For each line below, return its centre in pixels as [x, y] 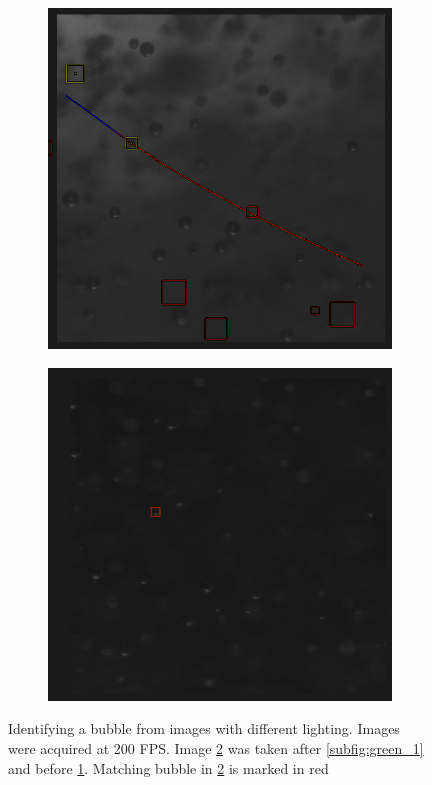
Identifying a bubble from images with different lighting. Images [204, 728]
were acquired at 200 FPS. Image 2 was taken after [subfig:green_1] [216, 747]
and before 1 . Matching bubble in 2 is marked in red [168, 767]
